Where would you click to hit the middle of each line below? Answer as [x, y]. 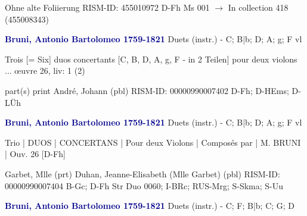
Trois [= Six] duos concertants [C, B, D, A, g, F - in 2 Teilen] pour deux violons [151, 59]
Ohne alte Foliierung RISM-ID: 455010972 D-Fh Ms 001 [107, 7]
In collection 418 [258, 7]
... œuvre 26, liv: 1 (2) [45, 71]
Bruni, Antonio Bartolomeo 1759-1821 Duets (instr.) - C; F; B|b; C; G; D [150, 206]
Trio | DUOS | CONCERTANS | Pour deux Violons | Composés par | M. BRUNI [153, 142]
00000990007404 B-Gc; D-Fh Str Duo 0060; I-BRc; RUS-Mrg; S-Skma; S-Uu [144, 185]
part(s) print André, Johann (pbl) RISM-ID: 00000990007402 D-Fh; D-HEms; [147, 90]
